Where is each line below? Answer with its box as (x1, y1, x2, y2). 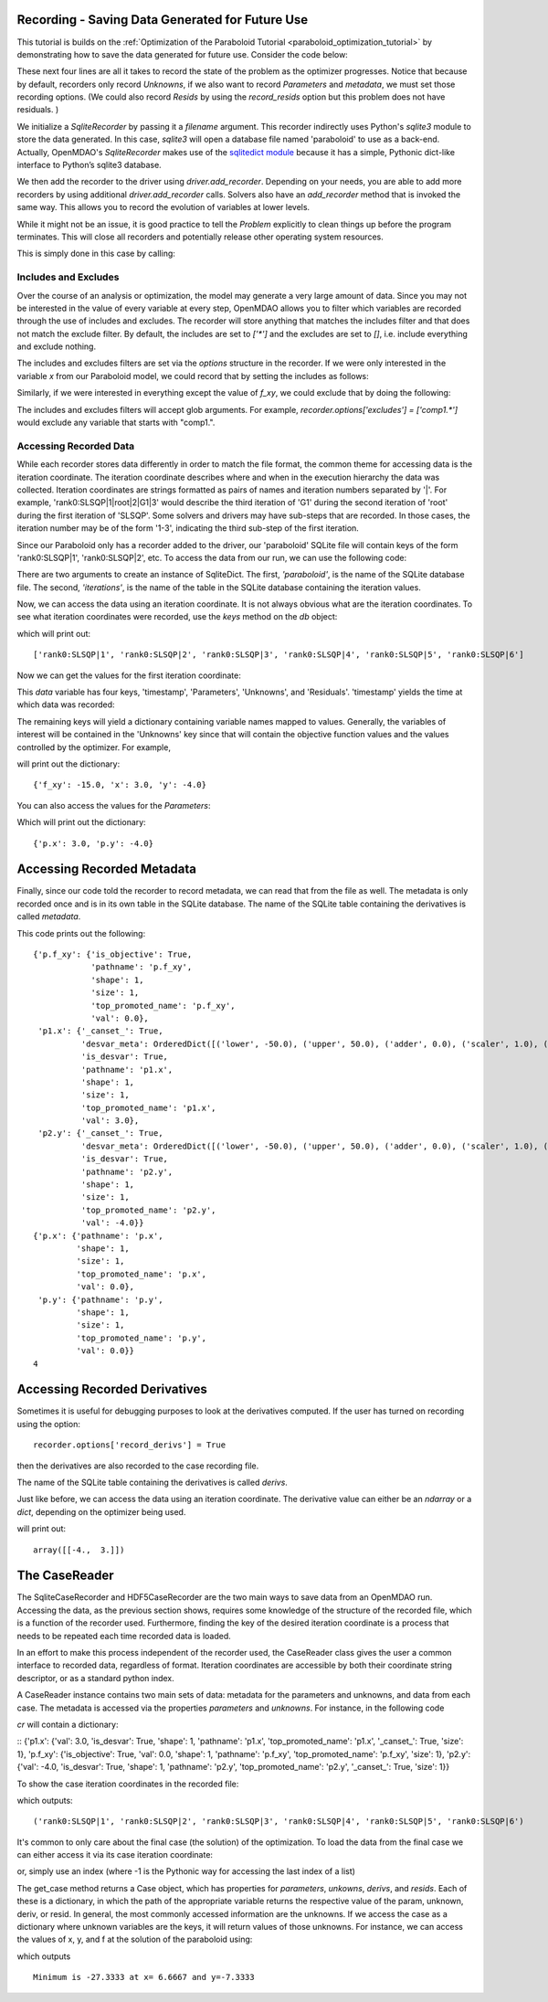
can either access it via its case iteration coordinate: (16, 1849, 214, 1860)
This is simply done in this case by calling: (16, 248, 175, 260)
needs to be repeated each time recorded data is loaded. (16, 1630, 232, 1641)
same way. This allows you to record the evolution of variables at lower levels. (16, 202, 311, 213)
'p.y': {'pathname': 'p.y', (37, 1294, 163, 1305)
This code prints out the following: (16, 927, 146, 938)
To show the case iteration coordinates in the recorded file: (16, 1778, 239, 1789)
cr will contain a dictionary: (16, 1719, 119, 1730)
